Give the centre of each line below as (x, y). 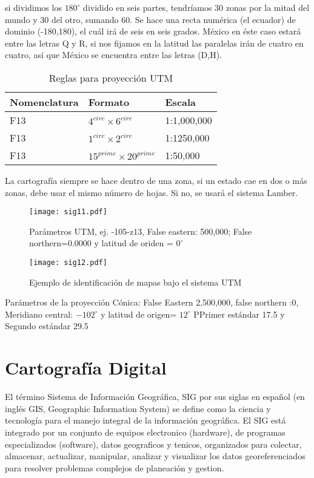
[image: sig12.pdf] (68, 263)
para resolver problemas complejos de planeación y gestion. (115, 467)
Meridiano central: (39, 314)
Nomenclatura (44, 102)
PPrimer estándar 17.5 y (239, 314)
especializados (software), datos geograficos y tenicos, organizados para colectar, (153, 444)
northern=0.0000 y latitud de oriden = (101, 243)
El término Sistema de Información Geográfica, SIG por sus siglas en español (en (155, 397)
